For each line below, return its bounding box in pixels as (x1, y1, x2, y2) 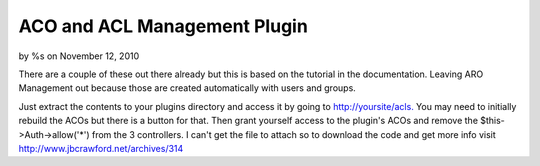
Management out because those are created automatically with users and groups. (18, 82, 357, 94)
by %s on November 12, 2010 (18, 50, 140, 62)
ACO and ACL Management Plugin (18, 15, 309, 37)
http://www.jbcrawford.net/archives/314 (18, 142, 184, 154)
